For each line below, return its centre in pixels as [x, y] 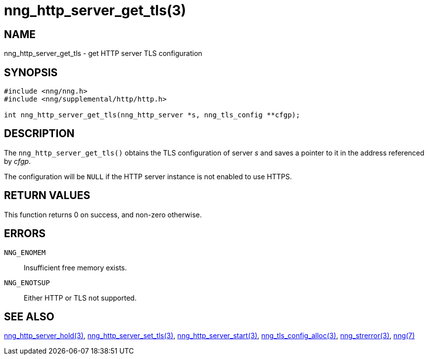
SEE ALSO [29, 316]
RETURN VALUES [47, 196]
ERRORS [25, 234]
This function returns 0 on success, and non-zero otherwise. [103, 214]
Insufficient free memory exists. [75, 267]
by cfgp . [18, 161]
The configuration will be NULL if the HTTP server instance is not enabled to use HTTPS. [148, 176]
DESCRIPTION [39, 134]
